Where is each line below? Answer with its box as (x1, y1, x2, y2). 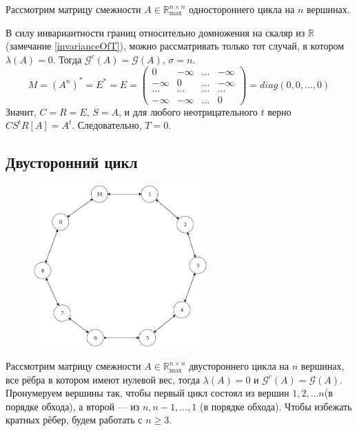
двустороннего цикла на (188, 359, 289, 373)
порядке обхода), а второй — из (6, 399, 140, 413)
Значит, (6, 104, 37, 118)
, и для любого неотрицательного (119, 104, 258, 118)
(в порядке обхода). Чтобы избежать (199, 399, 352, 413)
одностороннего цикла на (188, 2, 295, 16)
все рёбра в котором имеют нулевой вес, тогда (6, 372, 200, 386)
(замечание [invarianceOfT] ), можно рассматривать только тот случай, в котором (6, 39, 345, 53)
